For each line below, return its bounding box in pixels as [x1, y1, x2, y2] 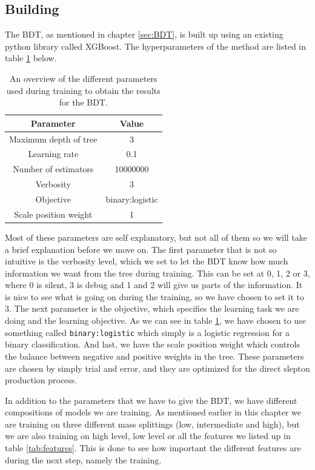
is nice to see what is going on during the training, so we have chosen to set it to [5, 290, 304, 303]
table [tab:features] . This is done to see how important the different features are [5, 441, 301, 454]
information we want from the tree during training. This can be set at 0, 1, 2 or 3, [5, 266, 310, 279]
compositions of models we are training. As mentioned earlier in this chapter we [5, 406, 301, 418]
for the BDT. [59, 96, 108, 109]
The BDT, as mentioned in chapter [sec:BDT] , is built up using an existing [5, 28, 283, 41]
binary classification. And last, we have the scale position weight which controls [5, 338, 300, 351]
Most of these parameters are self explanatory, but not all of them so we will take [5, 230, 308, 243]
